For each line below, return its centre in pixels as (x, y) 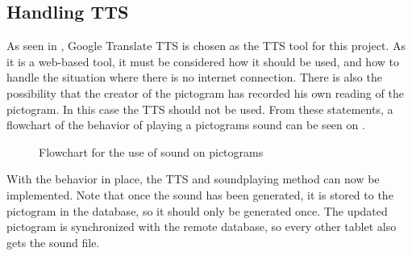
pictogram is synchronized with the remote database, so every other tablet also (202, 227)
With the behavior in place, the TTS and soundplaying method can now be (193, 179)
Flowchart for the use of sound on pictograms (151, 151)
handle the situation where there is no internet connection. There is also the (194, 77)
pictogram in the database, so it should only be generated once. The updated (197, 210)
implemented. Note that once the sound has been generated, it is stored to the (200, 194)
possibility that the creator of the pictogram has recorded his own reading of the (205, 92)
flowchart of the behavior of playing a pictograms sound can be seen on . (186, 125)
